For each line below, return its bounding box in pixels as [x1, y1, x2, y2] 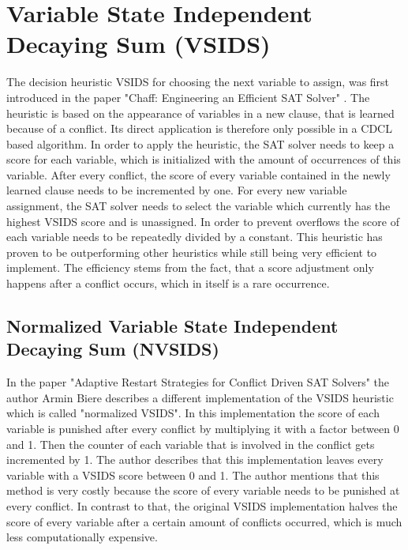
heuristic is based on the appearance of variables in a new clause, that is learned [6, 104, 395, 121]
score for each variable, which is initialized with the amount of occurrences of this [6, 151, 401, 168]
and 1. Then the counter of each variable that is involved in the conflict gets [6, 435, 375, 452]
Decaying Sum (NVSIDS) [6, 337, 219, 361]
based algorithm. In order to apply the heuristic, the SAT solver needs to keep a [6, 135, 395, 152]
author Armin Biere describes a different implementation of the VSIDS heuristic [6, 389, 394, 405]
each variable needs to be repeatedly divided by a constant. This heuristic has [6, 228, 383, 245]
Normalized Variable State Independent [6, 314, 339, 338]
